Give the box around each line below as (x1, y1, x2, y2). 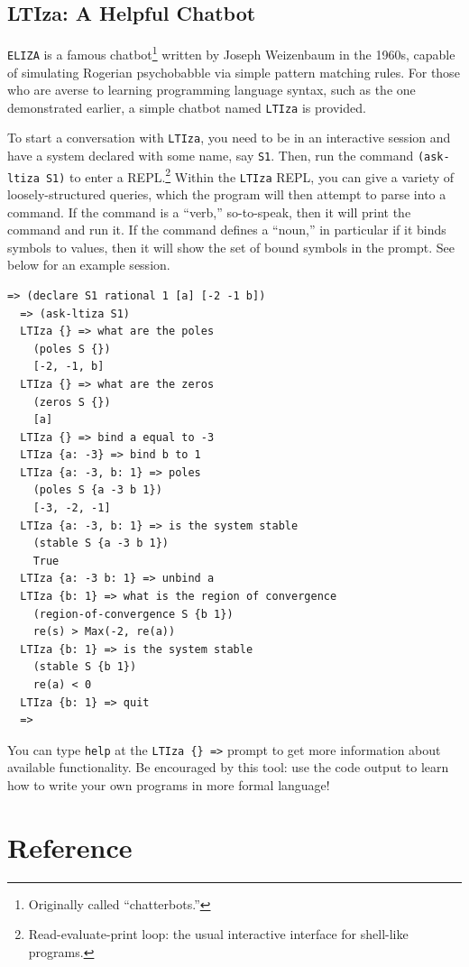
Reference (7, 828, 133, 865)
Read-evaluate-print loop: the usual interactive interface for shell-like (28, 925, 409, 944)
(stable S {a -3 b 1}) (32, 537, 169, 550)
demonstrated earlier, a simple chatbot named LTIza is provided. (7, 97, 366, 116)
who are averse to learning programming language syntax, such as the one (7, 80, 416, 99)
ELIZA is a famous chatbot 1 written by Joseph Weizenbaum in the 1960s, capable (7, 42, 455, 63)
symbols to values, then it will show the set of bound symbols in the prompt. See (7, 237, 455, 256)
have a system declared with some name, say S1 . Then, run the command (7, 146, 414, 165)
